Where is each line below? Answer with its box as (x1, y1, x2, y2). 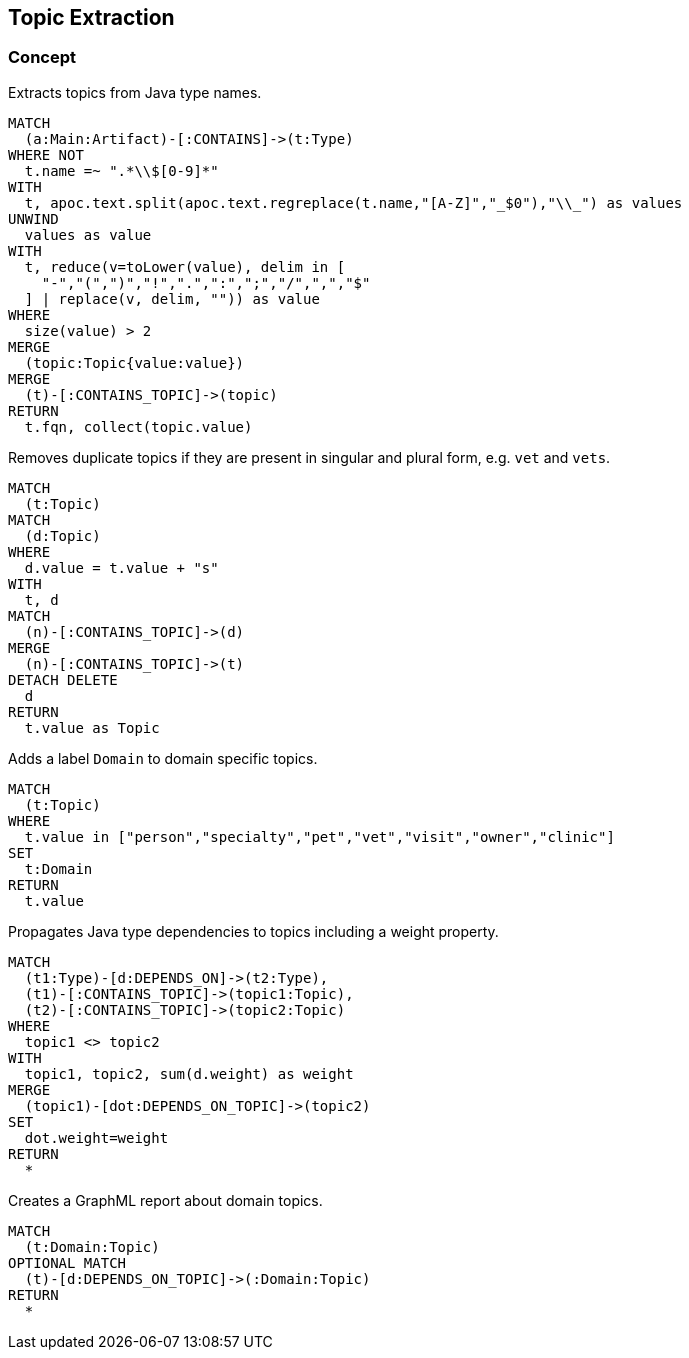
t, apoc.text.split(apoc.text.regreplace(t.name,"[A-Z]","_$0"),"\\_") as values (24, 194, 683, 211)
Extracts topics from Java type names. (8, 83, 262, 101)
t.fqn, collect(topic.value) (24, 418, 253, 435)
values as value (24, 226, 152, 243)
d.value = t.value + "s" (24, 559, 219, 576)
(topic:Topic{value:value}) (24, 354, 245, 371)
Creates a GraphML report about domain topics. (8, 1191, 323, 1209)
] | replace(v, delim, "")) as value (24, 290, 320, 307)
